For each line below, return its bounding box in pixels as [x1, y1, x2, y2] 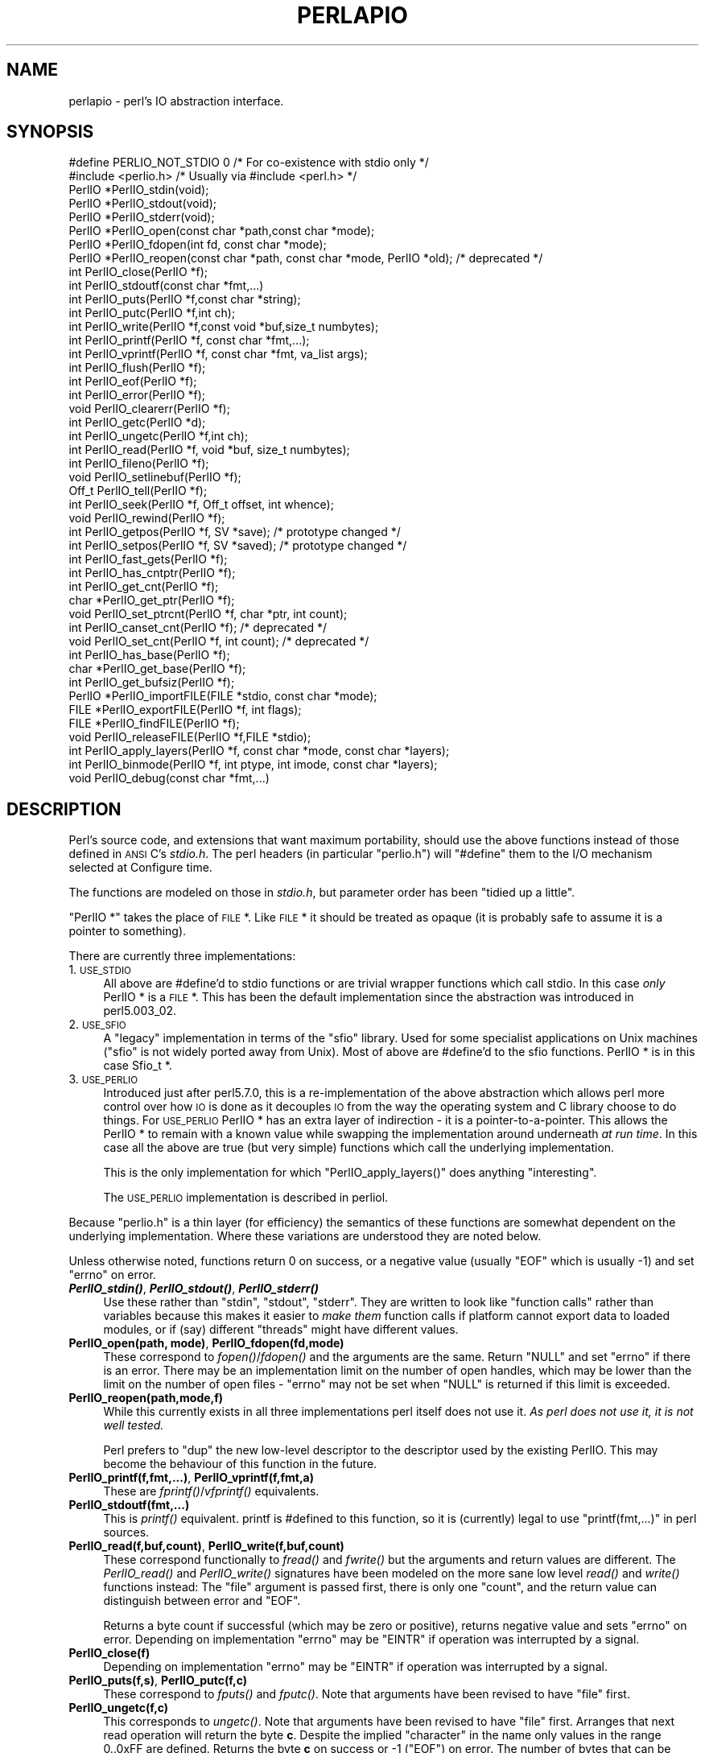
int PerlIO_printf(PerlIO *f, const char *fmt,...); [68, 333, 310, 348]
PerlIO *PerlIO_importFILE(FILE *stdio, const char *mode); [68, 689, 377, 703]
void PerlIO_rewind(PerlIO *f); [68, 511, 225, 526]
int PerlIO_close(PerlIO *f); [68, 265, 208, 279]
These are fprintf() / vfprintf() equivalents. [103, 1484, 320, 1499]
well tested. [103, 1418, 164, 1433]
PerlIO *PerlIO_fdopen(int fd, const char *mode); [68, 237, 327, 252]
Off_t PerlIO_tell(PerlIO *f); [68, 484, 208, 498]
